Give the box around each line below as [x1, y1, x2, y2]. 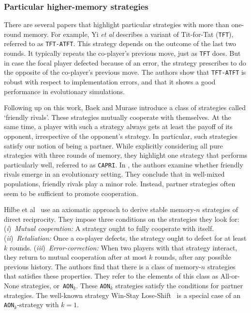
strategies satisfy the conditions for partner [115, 280, 243, 290]
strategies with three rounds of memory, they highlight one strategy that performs [4, 150, 248, 160]
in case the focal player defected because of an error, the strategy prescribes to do [4, 57, 246, 67]
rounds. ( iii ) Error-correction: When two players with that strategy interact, [9, 242, 237, 252]
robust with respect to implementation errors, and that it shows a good [4, 77, 216, 87]
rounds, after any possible [155, 252, 231, 262]
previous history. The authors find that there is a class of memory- [4, 261, 201, 271]
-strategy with [17, 299, 59, 310]
